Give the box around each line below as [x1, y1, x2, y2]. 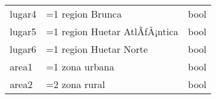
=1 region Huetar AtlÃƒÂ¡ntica [46, 24, 179, 38]
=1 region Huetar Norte [46, 42, 148, 56]
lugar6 [10, 42, 37, 56]
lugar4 [10, 7, 37, 21]
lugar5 [10, 24, 37, 38]
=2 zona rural [46, 77, 105, 91]
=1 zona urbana [46, 60, 114, 73]
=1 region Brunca [46, 7, 122, 21]
